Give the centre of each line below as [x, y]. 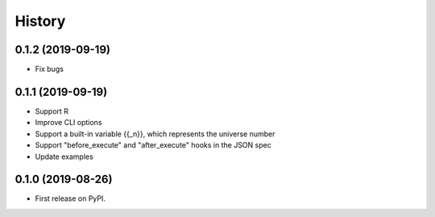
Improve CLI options [68, 123]
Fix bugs [50, 69]
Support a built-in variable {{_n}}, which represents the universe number [155, 134]
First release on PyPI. [70, 198]
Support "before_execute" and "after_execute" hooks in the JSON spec [153, 145]
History [40, 21]
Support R [52, 111]
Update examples [64, 156]
